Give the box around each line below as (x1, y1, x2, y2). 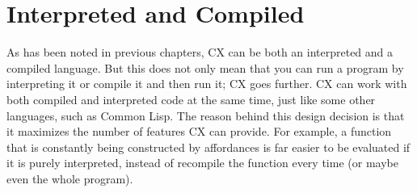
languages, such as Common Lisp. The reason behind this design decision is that (6, 107, 405, 124)
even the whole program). (6, 170, 133, 187)
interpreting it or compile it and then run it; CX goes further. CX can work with (6, 75, 407, 92)
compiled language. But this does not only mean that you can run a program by (6, 59, 404, 76)
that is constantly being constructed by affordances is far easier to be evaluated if (6, 138, 411, 155)
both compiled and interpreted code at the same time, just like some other (6, 90, 376, 107)
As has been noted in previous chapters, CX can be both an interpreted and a (6, 44, 394, 61)
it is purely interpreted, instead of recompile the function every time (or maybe (6, 154, 398, 171)
